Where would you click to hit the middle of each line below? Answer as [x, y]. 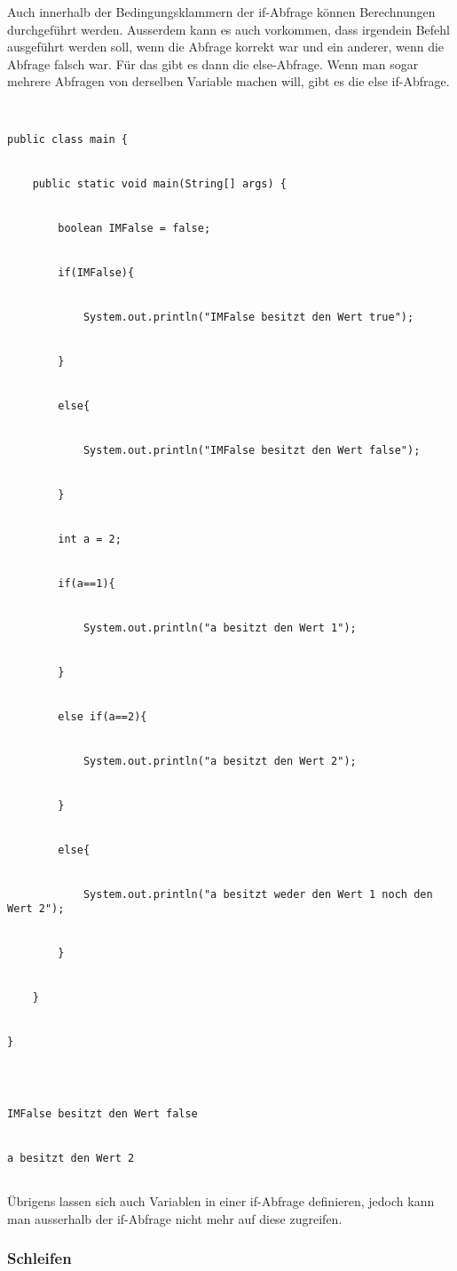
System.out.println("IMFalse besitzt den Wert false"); [252, 451]
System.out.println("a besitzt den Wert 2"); [220, 761]
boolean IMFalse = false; [134, 229]
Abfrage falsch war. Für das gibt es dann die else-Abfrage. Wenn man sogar [213, 64]
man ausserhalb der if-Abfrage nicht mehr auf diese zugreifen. [175, 1218]
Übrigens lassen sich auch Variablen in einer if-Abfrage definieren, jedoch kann [221, 1201]
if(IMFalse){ [96, 273]
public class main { [68, 140]
